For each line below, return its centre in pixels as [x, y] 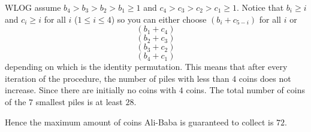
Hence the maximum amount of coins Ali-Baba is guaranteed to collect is [139, 122]
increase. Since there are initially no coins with [91, 90]
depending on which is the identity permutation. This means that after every [146, 67]
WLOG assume [33, 7]
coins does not [265, 78]
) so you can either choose [159, 19]
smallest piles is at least [79, 101]
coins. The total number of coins [245, 90]
